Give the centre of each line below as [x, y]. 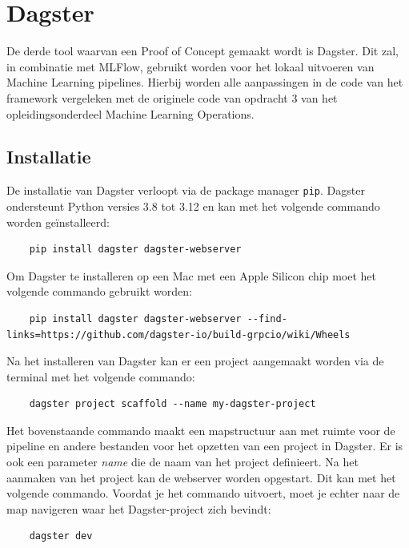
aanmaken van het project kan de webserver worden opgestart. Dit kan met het [201, 477]
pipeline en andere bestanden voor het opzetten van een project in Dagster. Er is [205, 446]
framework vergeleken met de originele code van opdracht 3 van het [172, 97]
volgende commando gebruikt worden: [99, 291]
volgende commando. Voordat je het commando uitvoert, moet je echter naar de [203, 493]
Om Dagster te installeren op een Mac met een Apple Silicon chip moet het [191, 275]
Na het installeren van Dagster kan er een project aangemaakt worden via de [195, 361]
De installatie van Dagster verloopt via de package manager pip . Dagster [186, 190]
